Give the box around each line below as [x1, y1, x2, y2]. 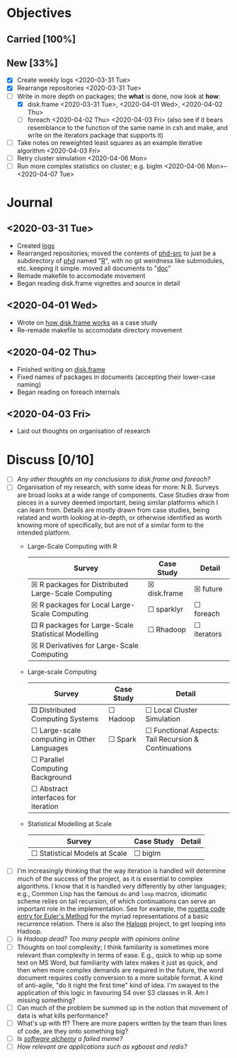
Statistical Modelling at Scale [27, 820, 112, 828]
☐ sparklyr [147, 605, 184, 615]
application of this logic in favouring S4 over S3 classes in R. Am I [16, 988, 209, 996]
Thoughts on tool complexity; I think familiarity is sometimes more [16, 943, 209, 951]
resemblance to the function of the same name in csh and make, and [27, 123, 228, 132]
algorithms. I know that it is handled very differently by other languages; [16, 882, 227, 890]
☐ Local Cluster [145, 705, 198, 715]
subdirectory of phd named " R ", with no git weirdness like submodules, [16, 256, 224, 264]
